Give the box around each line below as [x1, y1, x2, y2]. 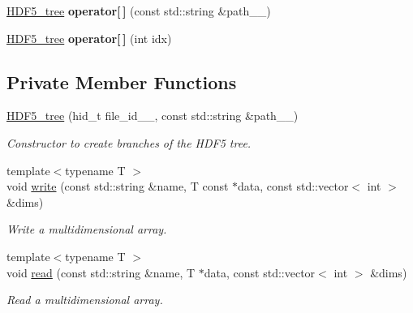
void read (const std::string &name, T [6, 264, 196, 281]
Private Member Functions [6, 69, 237, 94]
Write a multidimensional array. [6, 221, 167, 238]
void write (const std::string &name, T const [6, 178, 229, 195]
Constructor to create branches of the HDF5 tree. [6, 134, 252, 151]
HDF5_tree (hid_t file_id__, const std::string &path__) [6, 107, 299, 124]
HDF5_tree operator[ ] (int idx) [6, 29, 172, 46]
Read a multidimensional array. [6, 291, 163, 308]
